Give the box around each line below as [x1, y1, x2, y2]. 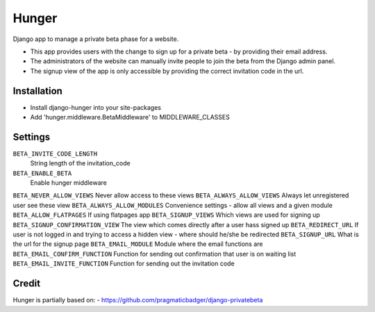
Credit [12, 278, 41, 290]
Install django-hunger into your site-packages [30, 103, 161, 111]
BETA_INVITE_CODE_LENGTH [12, 149, 97, 158]
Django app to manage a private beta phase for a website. [12, 35, 179, 43]
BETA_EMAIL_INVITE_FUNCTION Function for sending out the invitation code [12, 259, 235, 268]
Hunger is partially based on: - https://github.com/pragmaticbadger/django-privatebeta [12, 296, 263, 304]
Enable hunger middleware [30, 179, 108, 187]
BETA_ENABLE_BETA [12, 169, 72, 177]
